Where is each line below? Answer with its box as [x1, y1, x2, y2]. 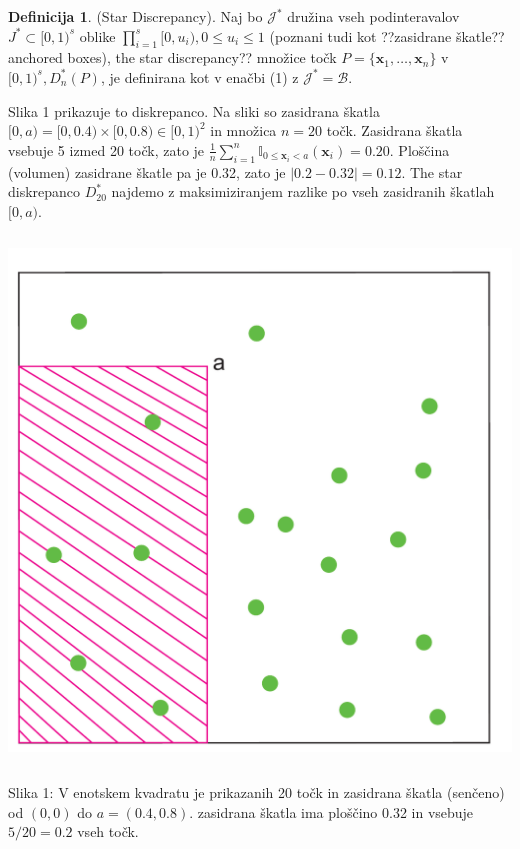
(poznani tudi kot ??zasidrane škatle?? [269, 25, 505, 46]
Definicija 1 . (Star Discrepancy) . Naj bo [8, 6, 263, 26]
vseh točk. [77, 821, 139, 842]
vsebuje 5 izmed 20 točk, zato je [8, 139, 205, 160]
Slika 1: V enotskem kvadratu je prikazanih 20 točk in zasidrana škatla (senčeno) [8, 782, 505, 803]
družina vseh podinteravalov [287, 6, 460, 26]
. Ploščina [389, 139, 450, 160]
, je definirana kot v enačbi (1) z [100, 66, 299, 87]
